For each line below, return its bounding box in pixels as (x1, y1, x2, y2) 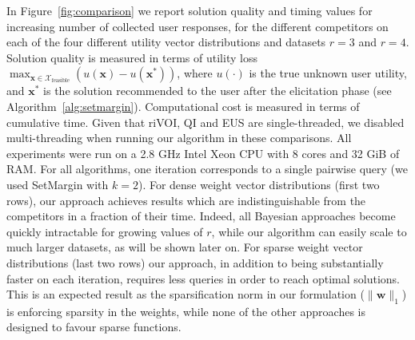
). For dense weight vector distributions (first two (138, 176, 380, 192)
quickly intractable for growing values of (6, 223, 203, 239)
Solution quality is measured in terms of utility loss (6, 49, 257, 65)
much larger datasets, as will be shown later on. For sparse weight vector (6, 239, 363, 255)
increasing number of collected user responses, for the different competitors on (6, 18, 389, 34)
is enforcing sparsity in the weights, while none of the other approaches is (6, 302, 365, 319)
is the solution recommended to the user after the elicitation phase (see (43, 82, 392, 99)
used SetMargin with (6, 176, 109, 192)
